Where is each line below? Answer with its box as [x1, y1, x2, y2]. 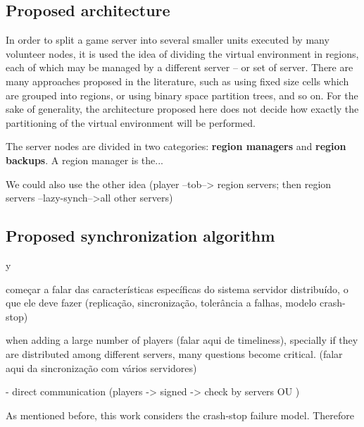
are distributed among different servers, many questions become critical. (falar [6, 346, 343, 361]
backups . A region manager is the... [6, 152, 163, 167]
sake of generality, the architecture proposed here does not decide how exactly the [6, 101, 359, 116]
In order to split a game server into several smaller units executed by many [6, 32, 330, 47]
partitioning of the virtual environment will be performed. [6, 115, 256, 130]
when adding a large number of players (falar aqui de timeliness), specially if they [6, 333, 358, 347]
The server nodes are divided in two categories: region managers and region [6, 139, 346, 154]
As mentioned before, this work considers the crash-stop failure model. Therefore [6, 407, 354, 422]
